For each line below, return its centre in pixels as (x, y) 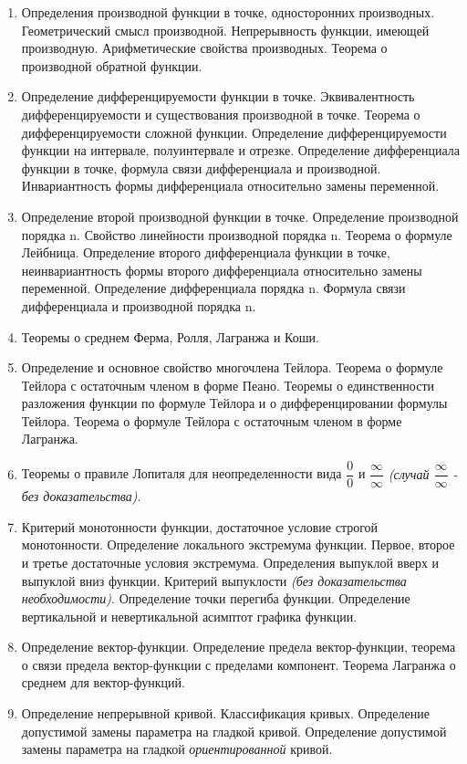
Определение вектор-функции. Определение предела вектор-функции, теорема (239, 647)
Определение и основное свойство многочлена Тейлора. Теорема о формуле (232, 367)
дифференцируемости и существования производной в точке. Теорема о (221, 114)
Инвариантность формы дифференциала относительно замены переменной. (230, 186)
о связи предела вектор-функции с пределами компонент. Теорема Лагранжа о (239, 664)
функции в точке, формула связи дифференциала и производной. (201, 167)
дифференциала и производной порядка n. (139, 305)
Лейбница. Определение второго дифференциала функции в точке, (206, 252)
